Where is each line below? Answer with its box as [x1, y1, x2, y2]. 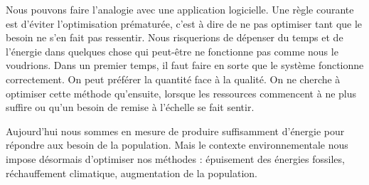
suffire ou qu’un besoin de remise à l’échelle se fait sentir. [6, 100, 255, 115]
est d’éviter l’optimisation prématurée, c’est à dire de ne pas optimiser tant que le [6, 16, 363, 31]
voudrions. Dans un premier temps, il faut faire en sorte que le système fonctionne [6, 58, 364, 73]
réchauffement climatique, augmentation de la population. [6, 165, 257, 180]
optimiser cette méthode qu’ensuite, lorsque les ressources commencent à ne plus [6, 85, 357, 100]
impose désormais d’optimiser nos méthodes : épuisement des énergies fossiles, [6, 151, 345, 166]
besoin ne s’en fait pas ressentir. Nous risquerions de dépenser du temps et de [6, 30, 343, 45]
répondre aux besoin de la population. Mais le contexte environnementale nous [6, 137, 348, 152]
